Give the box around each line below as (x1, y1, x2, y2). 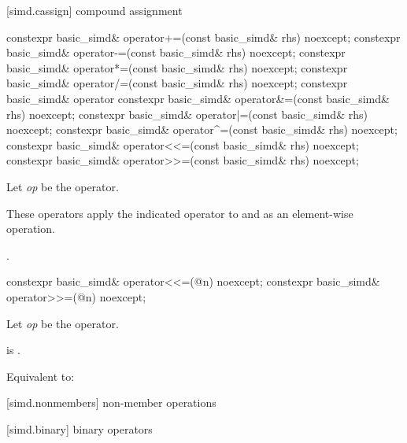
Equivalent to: (6, 367, 75, 384)
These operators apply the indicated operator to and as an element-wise (6, 205, 353, 221)
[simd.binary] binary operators (6, 420, 153, 437)
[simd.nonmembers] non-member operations (6, 394, 216, 411)
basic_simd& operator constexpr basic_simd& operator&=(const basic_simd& (6, 90, 390, 106)
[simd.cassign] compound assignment (6, 2, 183, 18)
